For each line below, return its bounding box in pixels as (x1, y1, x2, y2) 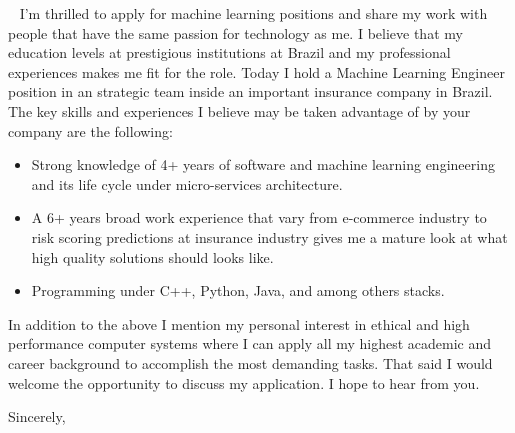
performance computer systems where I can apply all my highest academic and (8, 333, 492, 354)
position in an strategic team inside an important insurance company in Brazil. (8, 81, 493, 102)
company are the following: (8, 120, 173, 141)
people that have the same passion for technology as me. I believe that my (8, 22, 463, 43)
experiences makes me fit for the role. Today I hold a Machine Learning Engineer (8, 61, 505, 82)
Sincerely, (8, 406, 66, 427)
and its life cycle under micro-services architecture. (31, 173, 343, 194)
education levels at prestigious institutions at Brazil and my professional (8, 42, 451, 63)
